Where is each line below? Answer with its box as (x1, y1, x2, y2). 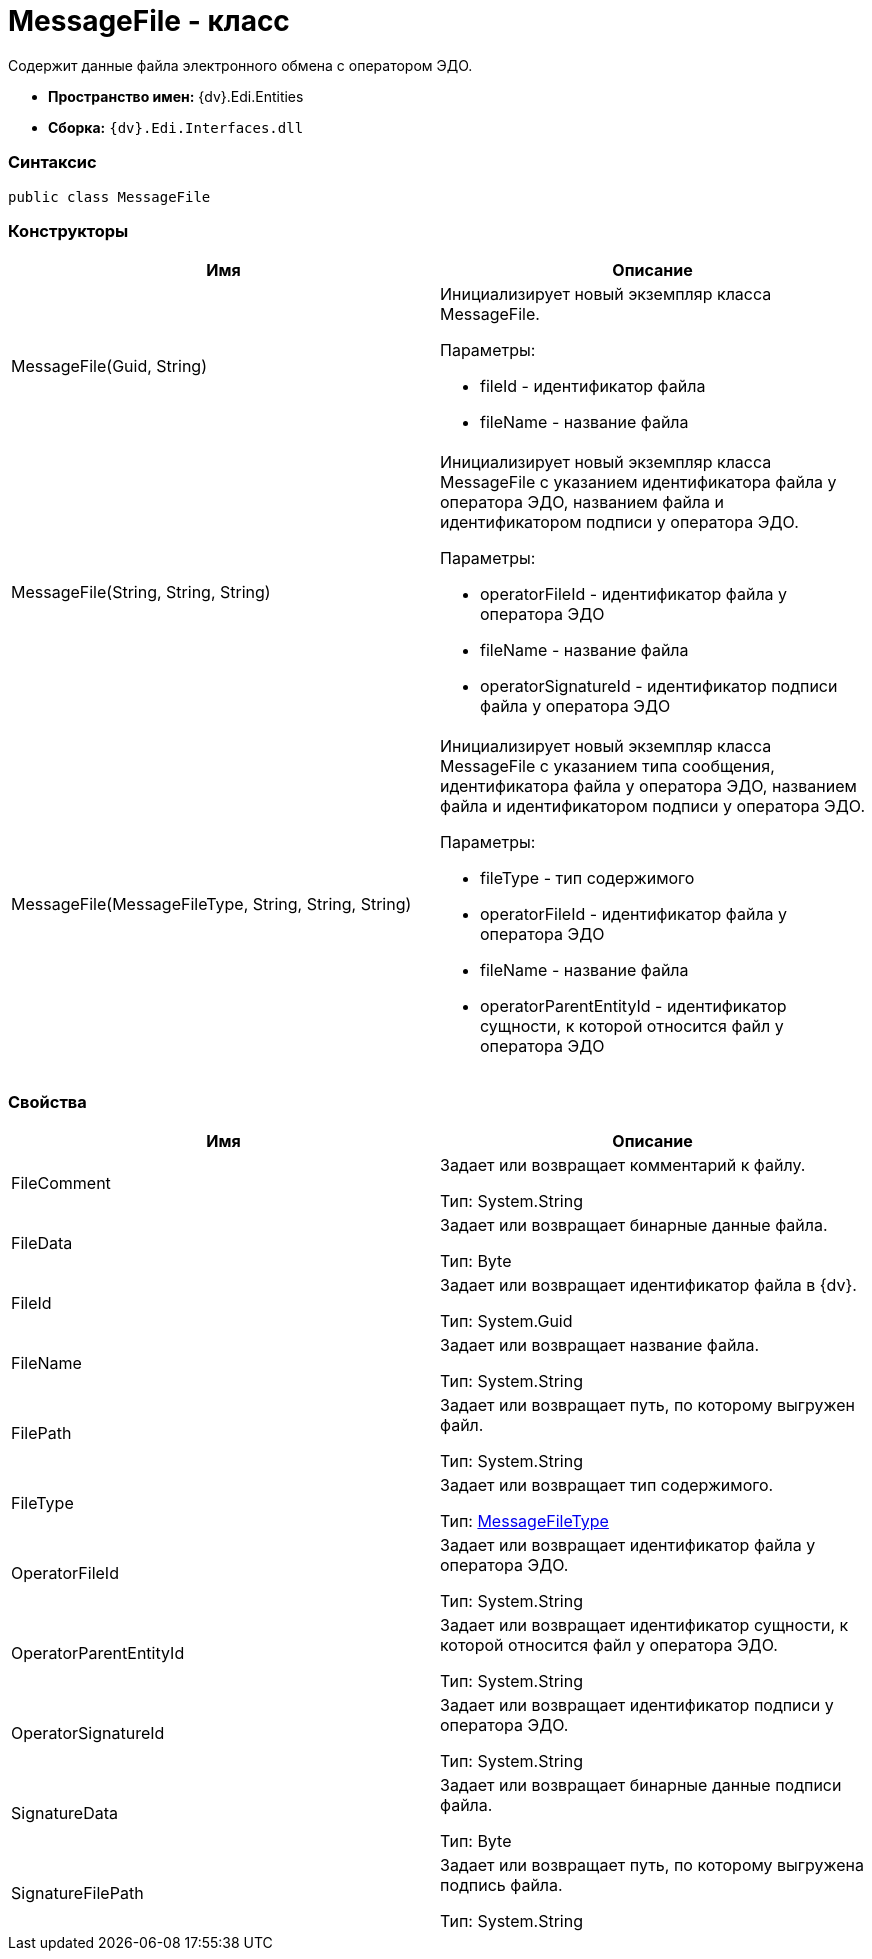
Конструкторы (8, 220, 129, 241)
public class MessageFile (8, 188, 211, 205)
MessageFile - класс (8, 4, 290, 38)
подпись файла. (440, 1875, 563, 1895)
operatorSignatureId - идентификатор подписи (480, 676, 838, 697)
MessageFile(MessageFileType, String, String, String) (11, 894, 412, 915)
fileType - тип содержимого (480, 868, 695, 889)
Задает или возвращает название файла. (440, 1335, 760, 1355)
